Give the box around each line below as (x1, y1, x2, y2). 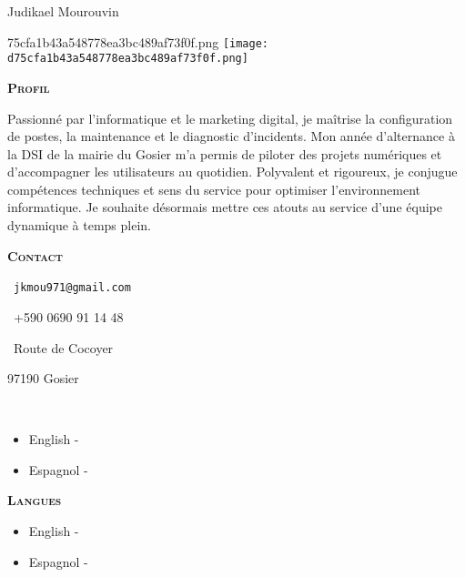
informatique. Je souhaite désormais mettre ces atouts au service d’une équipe (7, 197, 442, 217)
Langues (7, 491, 62, 510)
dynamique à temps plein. (7, 216, 151, 235)
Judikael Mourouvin (7, 2, 119, 20)
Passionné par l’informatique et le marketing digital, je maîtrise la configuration (7, 108, 453, 127)
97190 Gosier (7, 369, 79, 388)
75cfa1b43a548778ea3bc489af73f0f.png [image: (7, 32, 268, 51)
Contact (7, 246, 63, 265)
